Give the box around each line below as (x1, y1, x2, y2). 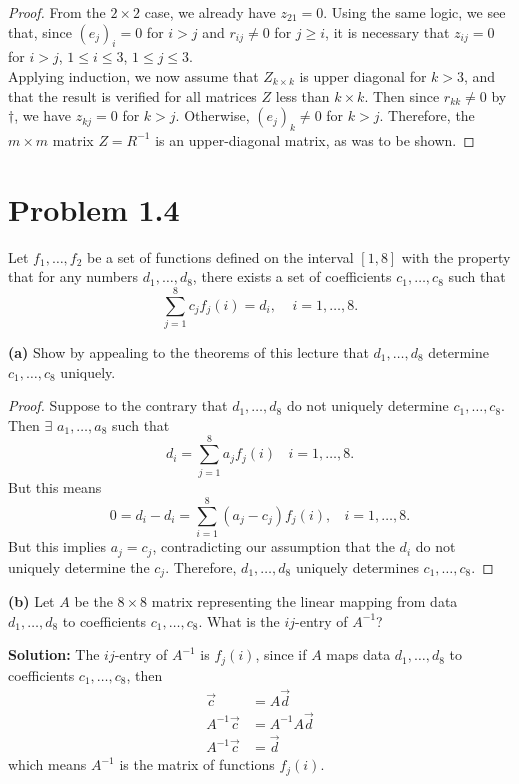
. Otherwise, (175, 105, 250, 126)
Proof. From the (8, 2, 106, 22)
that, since (8, 21, 72, 42)
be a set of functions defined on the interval (87, 246, 354, 267)
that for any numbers (8, 266, 139, 287)
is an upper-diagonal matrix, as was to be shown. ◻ (155, 129, 475, 150)
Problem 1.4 (8, 188, 180, 229)
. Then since (364, 85, 440, 106)
